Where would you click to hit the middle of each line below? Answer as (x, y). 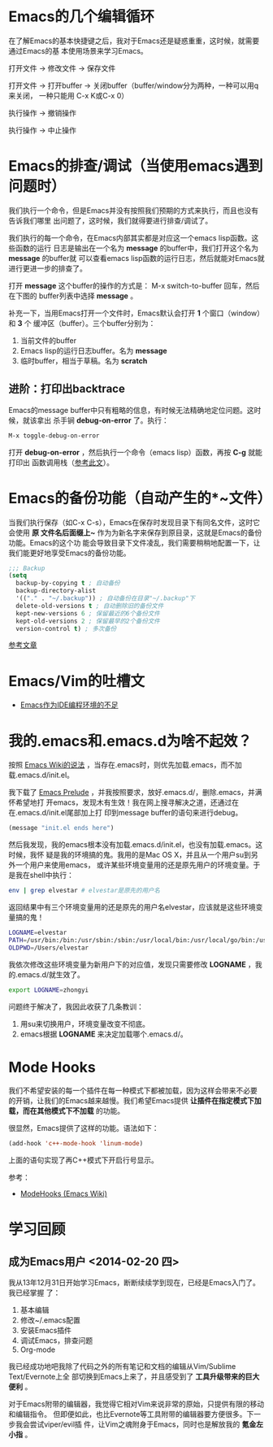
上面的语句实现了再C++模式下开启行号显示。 (83, 1160)
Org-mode (37, 1349)
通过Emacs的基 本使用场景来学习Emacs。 (78, 50)
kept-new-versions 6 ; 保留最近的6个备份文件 (88, 613)
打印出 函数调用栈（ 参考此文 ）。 (61, 462)
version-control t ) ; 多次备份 (66, 628)
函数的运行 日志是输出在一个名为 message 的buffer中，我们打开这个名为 (136, 248)
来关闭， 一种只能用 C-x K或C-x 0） (68, 95)
